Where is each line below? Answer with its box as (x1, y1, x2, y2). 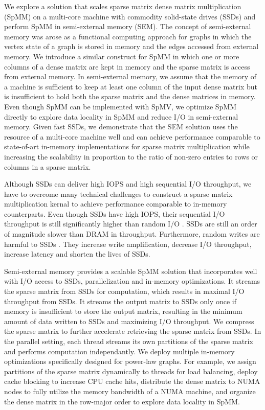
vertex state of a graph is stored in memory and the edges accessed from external (4, 41, 259, 52)
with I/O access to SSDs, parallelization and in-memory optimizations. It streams (4, 276, 260, 286)
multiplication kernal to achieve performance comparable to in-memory (4, 198, 227, 209)
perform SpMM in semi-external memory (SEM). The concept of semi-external (4, 21, 251, 32)
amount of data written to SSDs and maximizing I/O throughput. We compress (4, 315, 254, 326)
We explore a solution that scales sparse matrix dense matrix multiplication (4, 1, 241, 11)
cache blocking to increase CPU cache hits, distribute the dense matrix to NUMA (4, 376, 260, 386)
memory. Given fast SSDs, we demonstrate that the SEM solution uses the (4, 121, 238, 132)
